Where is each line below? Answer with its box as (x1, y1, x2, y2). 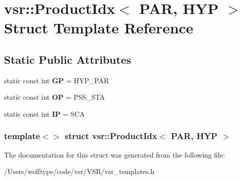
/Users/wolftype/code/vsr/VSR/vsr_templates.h (4, 166, 155, 177)
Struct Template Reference (4, 17, 194, 38)
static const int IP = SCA (4, 108, 85, 119)
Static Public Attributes (4, 51, 131, 67)
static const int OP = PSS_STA (4, 92, 105, 102)
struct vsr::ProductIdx (64, 130, 157, 142)
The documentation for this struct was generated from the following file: (4, 149, 225, 160)
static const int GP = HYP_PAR (4, 75, 109, 85)
